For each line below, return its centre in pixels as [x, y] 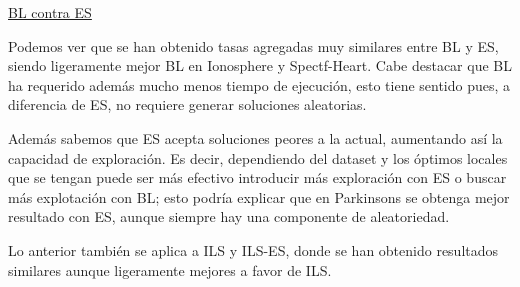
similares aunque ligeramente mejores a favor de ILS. [170, 269]
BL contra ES [50, 12]
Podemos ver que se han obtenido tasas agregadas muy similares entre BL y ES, [253, 45]
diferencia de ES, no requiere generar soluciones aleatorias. [187, 104]
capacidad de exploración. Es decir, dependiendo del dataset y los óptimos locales [258, 157]
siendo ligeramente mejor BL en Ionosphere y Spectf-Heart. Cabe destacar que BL [260, 65]
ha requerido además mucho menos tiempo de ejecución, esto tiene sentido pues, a [259, 84]
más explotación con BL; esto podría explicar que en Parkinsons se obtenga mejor [259, 196]
